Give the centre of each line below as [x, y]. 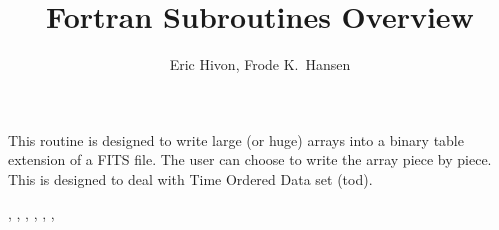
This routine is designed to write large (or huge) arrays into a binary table [236, 139]
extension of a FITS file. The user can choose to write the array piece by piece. [250, 159]
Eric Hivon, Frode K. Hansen [260, 64]
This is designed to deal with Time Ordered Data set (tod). [190, 178]
